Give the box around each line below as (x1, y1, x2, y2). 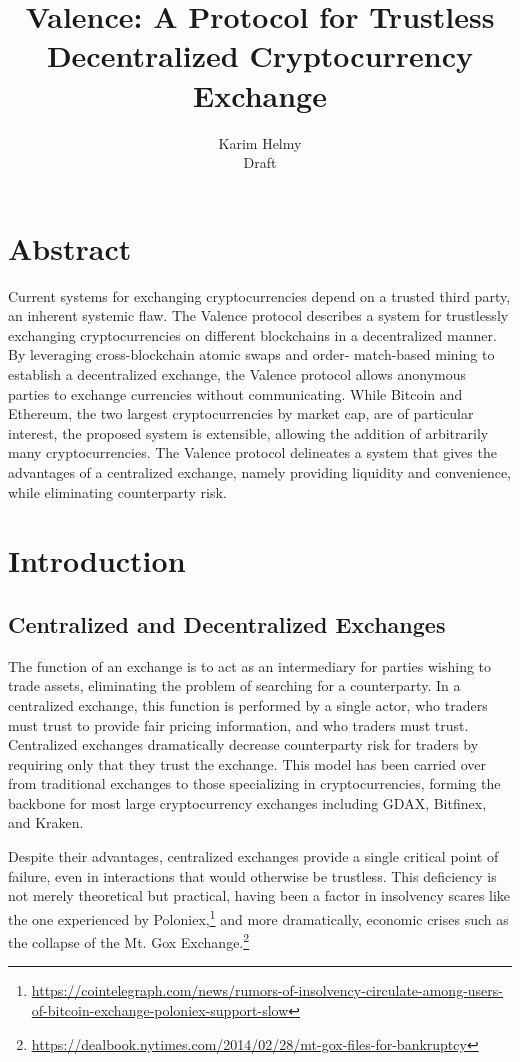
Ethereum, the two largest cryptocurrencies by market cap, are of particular (8, 403, 474, 424)
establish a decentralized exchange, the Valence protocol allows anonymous (8, 364, 467, 384)
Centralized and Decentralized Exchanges (8, 608, 446, 639)
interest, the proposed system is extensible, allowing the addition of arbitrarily (8, 422, 489, 443)
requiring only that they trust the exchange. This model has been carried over (8, 753, 487, 774)
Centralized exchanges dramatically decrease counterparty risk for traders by (8, 734, 479, 755)
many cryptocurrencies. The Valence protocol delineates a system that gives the (8, 442, 497, 463)
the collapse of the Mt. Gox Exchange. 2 (8, 929, 250, 952)
